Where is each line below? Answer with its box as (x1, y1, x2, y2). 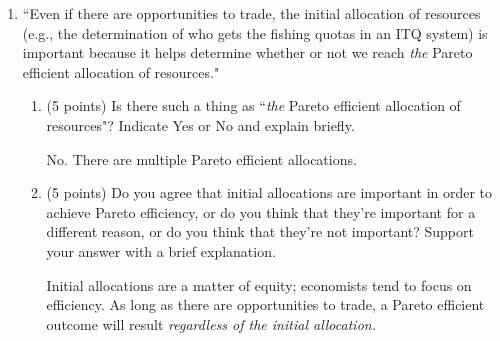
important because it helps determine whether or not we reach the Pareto (22, 42, 473, 63)
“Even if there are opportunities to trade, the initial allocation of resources (22, 3, 481, 23)
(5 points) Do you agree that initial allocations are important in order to (46, 182, 493, 203)
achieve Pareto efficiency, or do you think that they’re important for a (46, 201, 476, 222)
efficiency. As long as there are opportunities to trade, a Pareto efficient (46, 294, 485, 315)
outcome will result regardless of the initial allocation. (46, 313, 376, 334)
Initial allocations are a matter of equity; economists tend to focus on (46, 274, 472, 295)
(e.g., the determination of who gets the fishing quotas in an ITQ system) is (22, 22, 488, 43)
